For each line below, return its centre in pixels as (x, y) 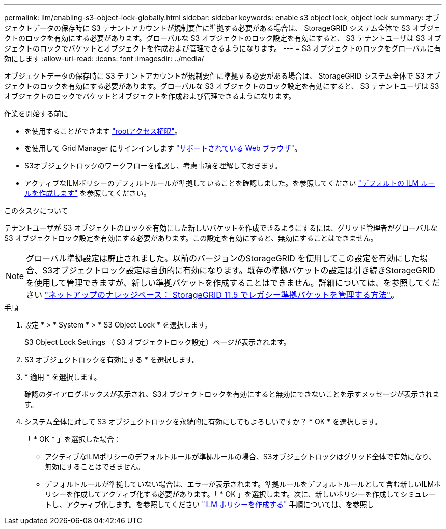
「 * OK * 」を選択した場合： (73, 439)
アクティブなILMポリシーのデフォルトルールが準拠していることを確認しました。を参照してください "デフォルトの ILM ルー (230, 183)
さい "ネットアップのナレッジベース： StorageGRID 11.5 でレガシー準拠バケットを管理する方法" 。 (213, 295)
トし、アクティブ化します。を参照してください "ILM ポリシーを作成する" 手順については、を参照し (210, 504)
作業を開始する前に (36, 114)
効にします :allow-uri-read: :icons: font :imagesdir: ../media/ (104, 58)
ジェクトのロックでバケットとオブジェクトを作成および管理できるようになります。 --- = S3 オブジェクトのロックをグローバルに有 (223, 48)
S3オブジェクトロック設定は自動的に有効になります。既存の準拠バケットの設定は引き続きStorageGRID (239, 270)
